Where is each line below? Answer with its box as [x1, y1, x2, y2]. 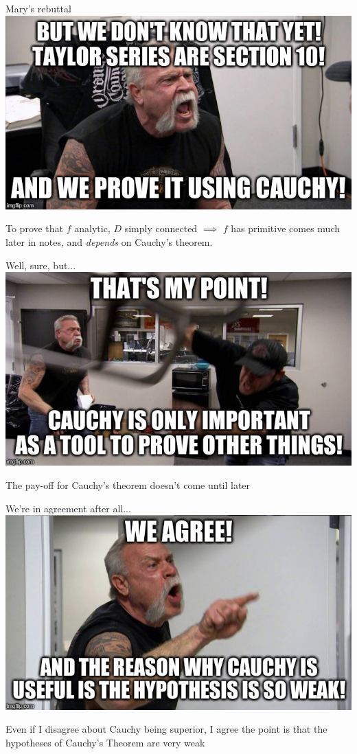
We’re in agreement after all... [5, 501, 131, 515]
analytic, [74, 221, 111, 236]
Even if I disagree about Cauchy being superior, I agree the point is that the [5, 722, 327, 736]
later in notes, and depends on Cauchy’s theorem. [5, 234, 213, 249]
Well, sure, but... [5, 258, 76, 272]
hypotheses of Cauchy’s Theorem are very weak [5, 735, 205, 750]
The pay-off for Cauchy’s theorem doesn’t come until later [5, 477, 251, 492]
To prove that [5, 221, 64, 236]
